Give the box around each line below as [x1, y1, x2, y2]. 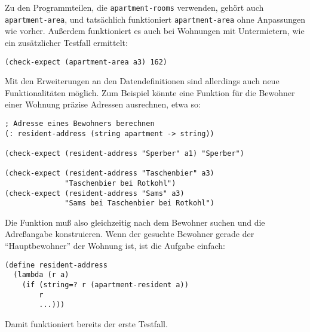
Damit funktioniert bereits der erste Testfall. [5, 317, 168, 330]
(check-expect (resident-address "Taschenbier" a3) [5, 169, 214, 178]
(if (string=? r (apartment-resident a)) [22, 280, 189, 289]
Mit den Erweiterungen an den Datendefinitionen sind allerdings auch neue [5, 75, 280, 87]
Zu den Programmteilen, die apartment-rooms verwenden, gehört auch [5, 1, 264, 13]
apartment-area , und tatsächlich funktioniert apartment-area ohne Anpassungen [5, 13, 305, 25]
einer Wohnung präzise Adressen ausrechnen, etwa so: [5, 98, 201, 110]
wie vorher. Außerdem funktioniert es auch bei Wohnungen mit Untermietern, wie [5, 24, 305, 37]
